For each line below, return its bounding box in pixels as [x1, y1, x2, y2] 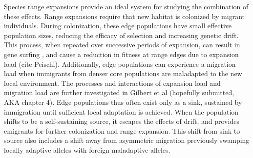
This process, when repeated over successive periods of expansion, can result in [4, 39, 240, 50]
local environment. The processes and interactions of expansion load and [4, 78, 221, 88]
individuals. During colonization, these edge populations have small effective [4, 20, 232, 31]
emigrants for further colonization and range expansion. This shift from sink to [4, 125, 240, 136]
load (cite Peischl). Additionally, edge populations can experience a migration [4, 59, 236, 69]
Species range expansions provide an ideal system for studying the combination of [4, 1, 249, 11]
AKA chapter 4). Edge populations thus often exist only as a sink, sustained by [4, 97, 242, 107]
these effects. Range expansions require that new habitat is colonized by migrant [4, 11, 245, 21]
